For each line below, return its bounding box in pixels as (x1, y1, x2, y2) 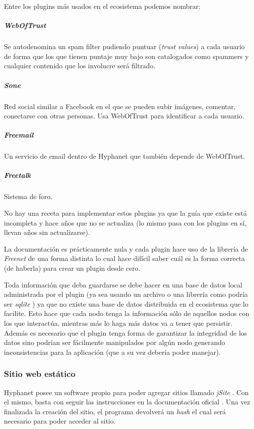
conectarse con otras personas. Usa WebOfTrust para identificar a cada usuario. (4, 111, 245, 121)
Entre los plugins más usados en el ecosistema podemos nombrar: (4, 1, 201, 11)
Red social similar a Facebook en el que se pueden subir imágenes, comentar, (4, 101, 236, 111)
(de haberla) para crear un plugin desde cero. (4, 262, 140, 273)
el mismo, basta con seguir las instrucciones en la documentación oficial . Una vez (4, 397, 251, 407)
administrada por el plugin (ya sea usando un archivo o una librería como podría (4, 289, 248, 299)
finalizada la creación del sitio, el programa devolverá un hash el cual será (4, 406, 226, 416)
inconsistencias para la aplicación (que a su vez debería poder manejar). (4, 346, 221, 357)
